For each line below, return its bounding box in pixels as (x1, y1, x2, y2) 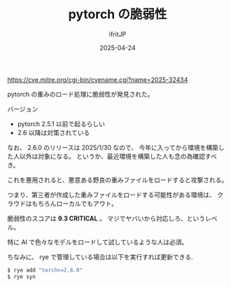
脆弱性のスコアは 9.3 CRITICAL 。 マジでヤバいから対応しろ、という (7, 214, 206, 223)
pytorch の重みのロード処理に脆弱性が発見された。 (7, 90, 154, 98)
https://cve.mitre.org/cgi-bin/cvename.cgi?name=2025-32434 (7, 75, 188, 84)
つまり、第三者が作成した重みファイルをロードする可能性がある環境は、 (7, 190, 216, 199)
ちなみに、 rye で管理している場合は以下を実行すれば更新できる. (7, 253, 194, 261)
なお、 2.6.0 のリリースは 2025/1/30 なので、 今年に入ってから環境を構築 (7, 143, 219, 151)
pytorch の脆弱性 (68, 6, 167, 22)
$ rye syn (7, 273, 36, 280)
